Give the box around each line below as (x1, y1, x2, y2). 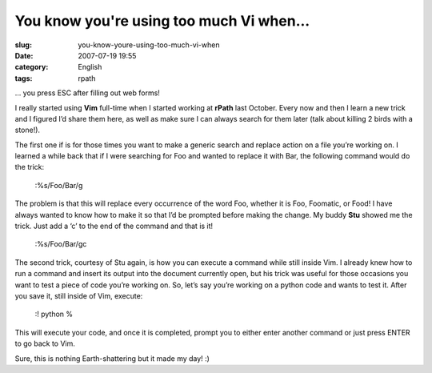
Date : (14, 50, 34, 60)
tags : (14, 73, 33, 83)
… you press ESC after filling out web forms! (14, 88, 160, 98)
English (78, 62, 102, 72)
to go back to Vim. (14, 339, 76, 348)
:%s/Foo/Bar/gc (34, 239, 87, 249)
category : (14, 62, 49, 72)
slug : (14, 40, 32, 50)
